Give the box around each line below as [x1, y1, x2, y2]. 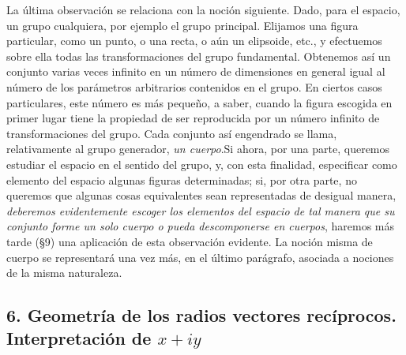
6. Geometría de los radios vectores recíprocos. [6, 303, 397, 327]
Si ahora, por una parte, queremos [224, 140, 390, 157]
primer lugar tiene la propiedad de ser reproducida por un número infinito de [6, 110, 380, 126]
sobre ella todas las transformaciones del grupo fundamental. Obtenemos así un [6, 47, 391, 64]
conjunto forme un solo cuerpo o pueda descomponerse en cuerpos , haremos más [6, 218, 394, 234]
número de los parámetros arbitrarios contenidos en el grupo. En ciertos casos [6, 78, 382, 95]
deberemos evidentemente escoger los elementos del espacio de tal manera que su [6, 202, 395, 219]
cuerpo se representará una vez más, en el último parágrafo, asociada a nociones [6, 248, 394, 265]
